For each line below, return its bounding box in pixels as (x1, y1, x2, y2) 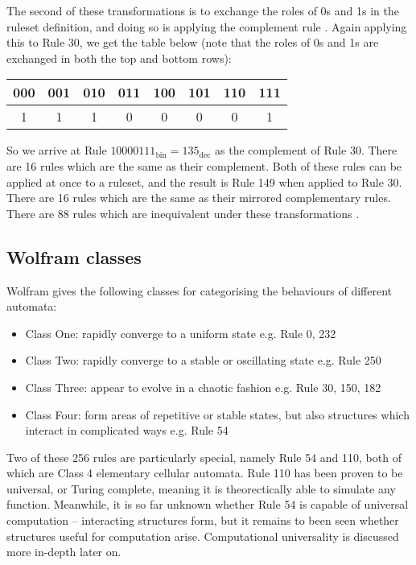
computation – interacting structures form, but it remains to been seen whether (6, 512, 399, 529)
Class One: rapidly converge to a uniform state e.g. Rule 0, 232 (25, 324, 336, 341)
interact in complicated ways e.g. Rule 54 (25, 422, 229, 439)
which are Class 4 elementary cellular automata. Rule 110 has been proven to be (6, 464, 403, 481)
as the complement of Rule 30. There (215, 142, 397, 159)
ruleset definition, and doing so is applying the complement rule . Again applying (6, 18, 407, 35)
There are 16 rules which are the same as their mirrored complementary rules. (6, 189, 391, 206)
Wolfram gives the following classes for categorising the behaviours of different (6, 282, 392, 299)
